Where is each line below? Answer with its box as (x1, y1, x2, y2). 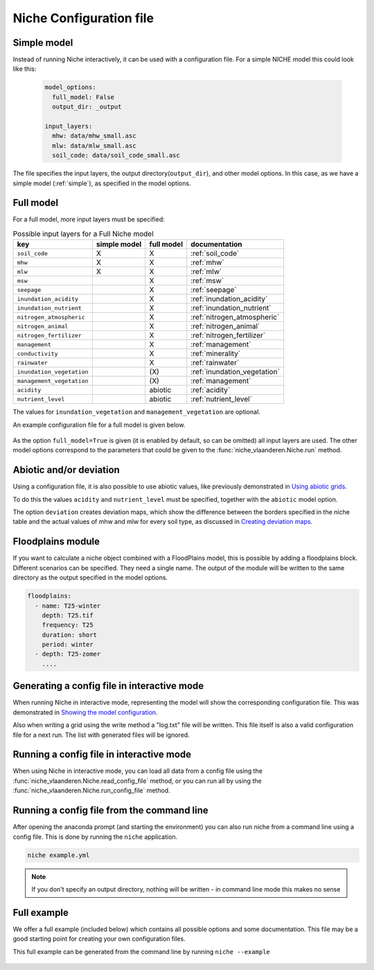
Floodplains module (12, 536, 100, 547)
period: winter (42, 640, 93, 649)
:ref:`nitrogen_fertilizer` (190, 330, 266, 340)
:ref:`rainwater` (190, 358, 240, 368)
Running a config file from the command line (12, 805, 209, 817)
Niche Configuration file (12, 10, 154, 26)
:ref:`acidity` (190, 385, 231, 395)
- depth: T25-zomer (35, 650, 101, 658)
